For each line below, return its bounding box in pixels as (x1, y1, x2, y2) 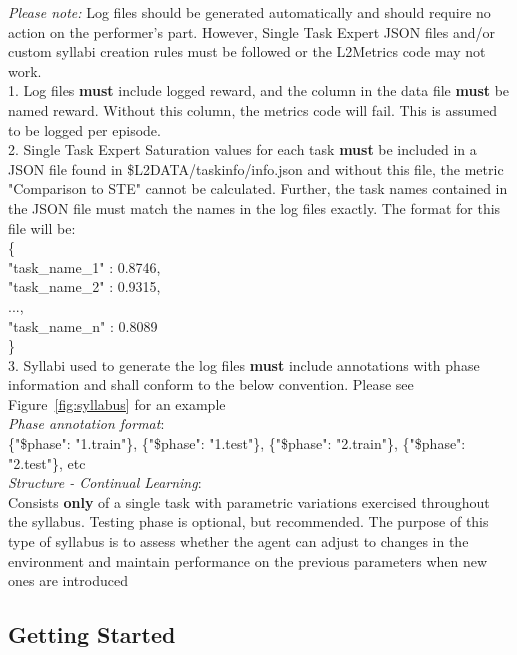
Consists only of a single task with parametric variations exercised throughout (8, 491, 490, 512)
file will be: (8, 217, 76, 238)
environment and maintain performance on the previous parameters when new (8, 550, 488, 571)
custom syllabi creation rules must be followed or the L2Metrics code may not (8, 41, 486, 62)
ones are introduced (8, 570, 128, 591)
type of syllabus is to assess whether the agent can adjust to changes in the (8, 531, 469, 552)
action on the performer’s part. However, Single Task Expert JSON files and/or (8, 21, 496, 42)
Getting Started (8, 619, 176, 650)
